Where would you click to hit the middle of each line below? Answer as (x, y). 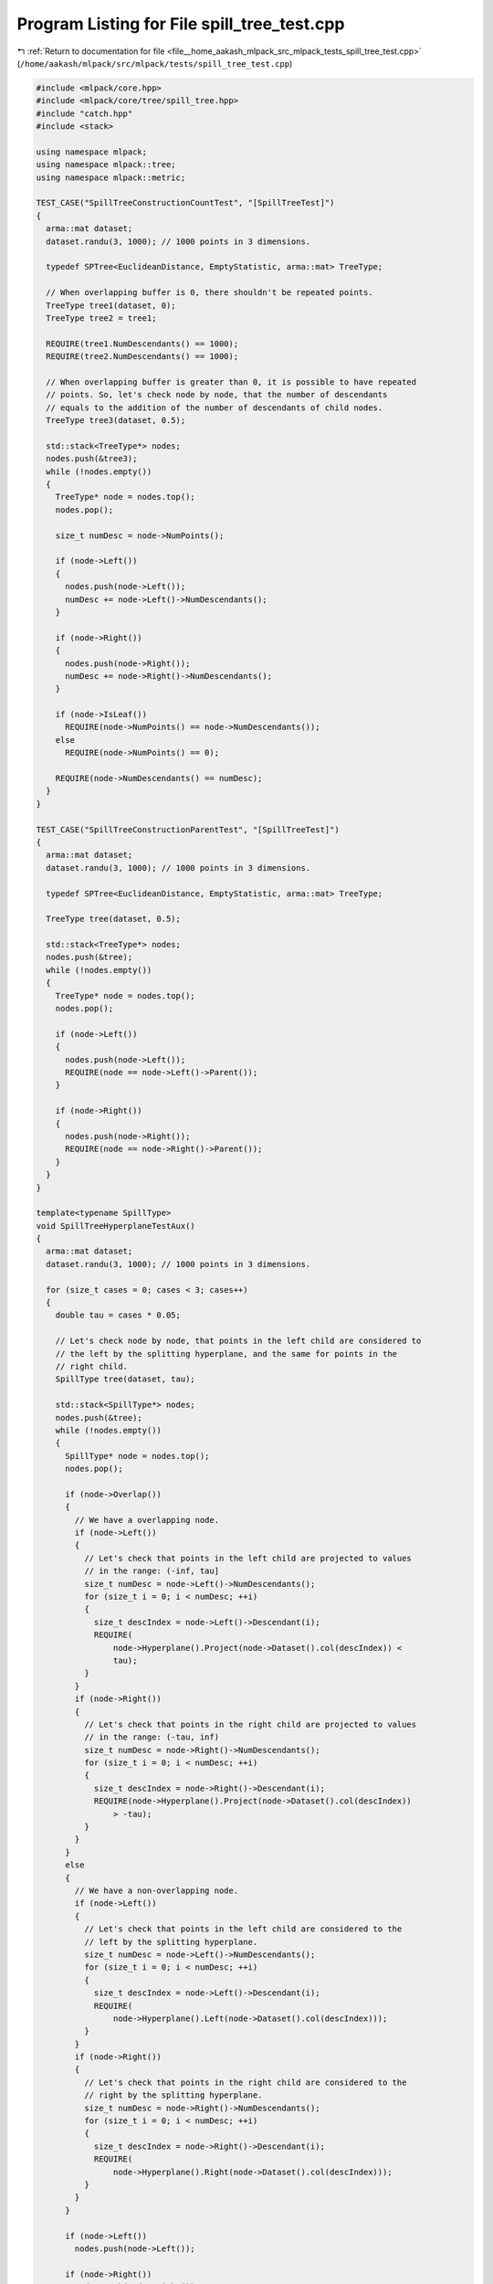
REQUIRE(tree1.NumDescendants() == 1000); (142, 344)
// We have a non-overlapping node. (157, 1891)
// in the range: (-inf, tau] (151, 1571)
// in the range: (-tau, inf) (151, 1737)
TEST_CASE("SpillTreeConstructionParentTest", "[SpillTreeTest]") (188, 830)
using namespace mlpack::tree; (106, 165)
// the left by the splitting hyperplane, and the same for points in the (226, 1353)
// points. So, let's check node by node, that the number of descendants (217, 395)
